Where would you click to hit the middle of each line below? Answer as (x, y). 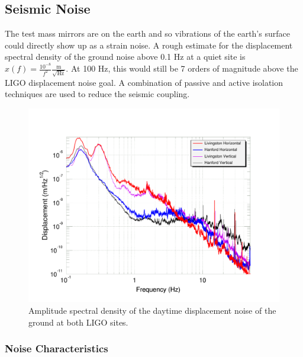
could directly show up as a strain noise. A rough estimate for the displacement (149, 45)
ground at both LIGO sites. (78, 322)
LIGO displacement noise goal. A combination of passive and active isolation (144, 82)
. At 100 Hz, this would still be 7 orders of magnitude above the (182, 68)
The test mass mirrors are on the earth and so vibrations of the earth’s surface (147, 33)
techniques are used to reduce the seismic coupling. (97, 94)
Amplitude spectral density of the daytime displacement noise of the (152, 311)
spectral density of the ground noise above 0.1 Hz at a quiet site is (125, 57)
